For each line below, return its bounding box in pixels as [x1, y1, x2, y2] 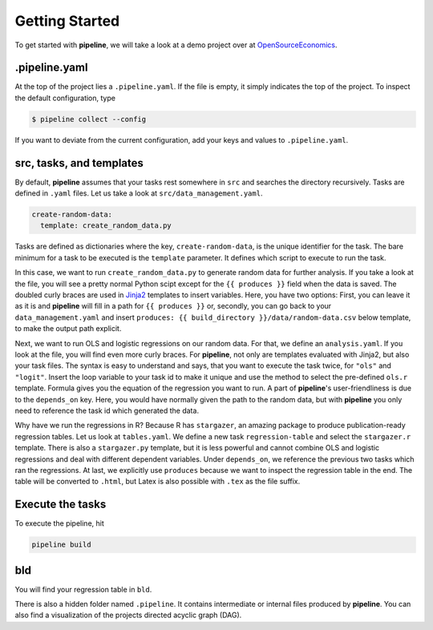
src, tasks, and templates [14, 156, 144, 170]
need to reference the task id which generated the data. [14, 406, 200, 415]
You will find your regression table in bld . [14, 584, 152, 594]
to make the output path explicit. [14, 324, 122, 333]
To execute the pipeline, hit [14, 519, 104, 528]
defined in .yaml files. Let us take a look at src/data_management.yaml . [14, 188, 263, 198]
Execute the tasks [14, 498, 107, 511]
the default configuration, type [14, 93, 116, 103]
